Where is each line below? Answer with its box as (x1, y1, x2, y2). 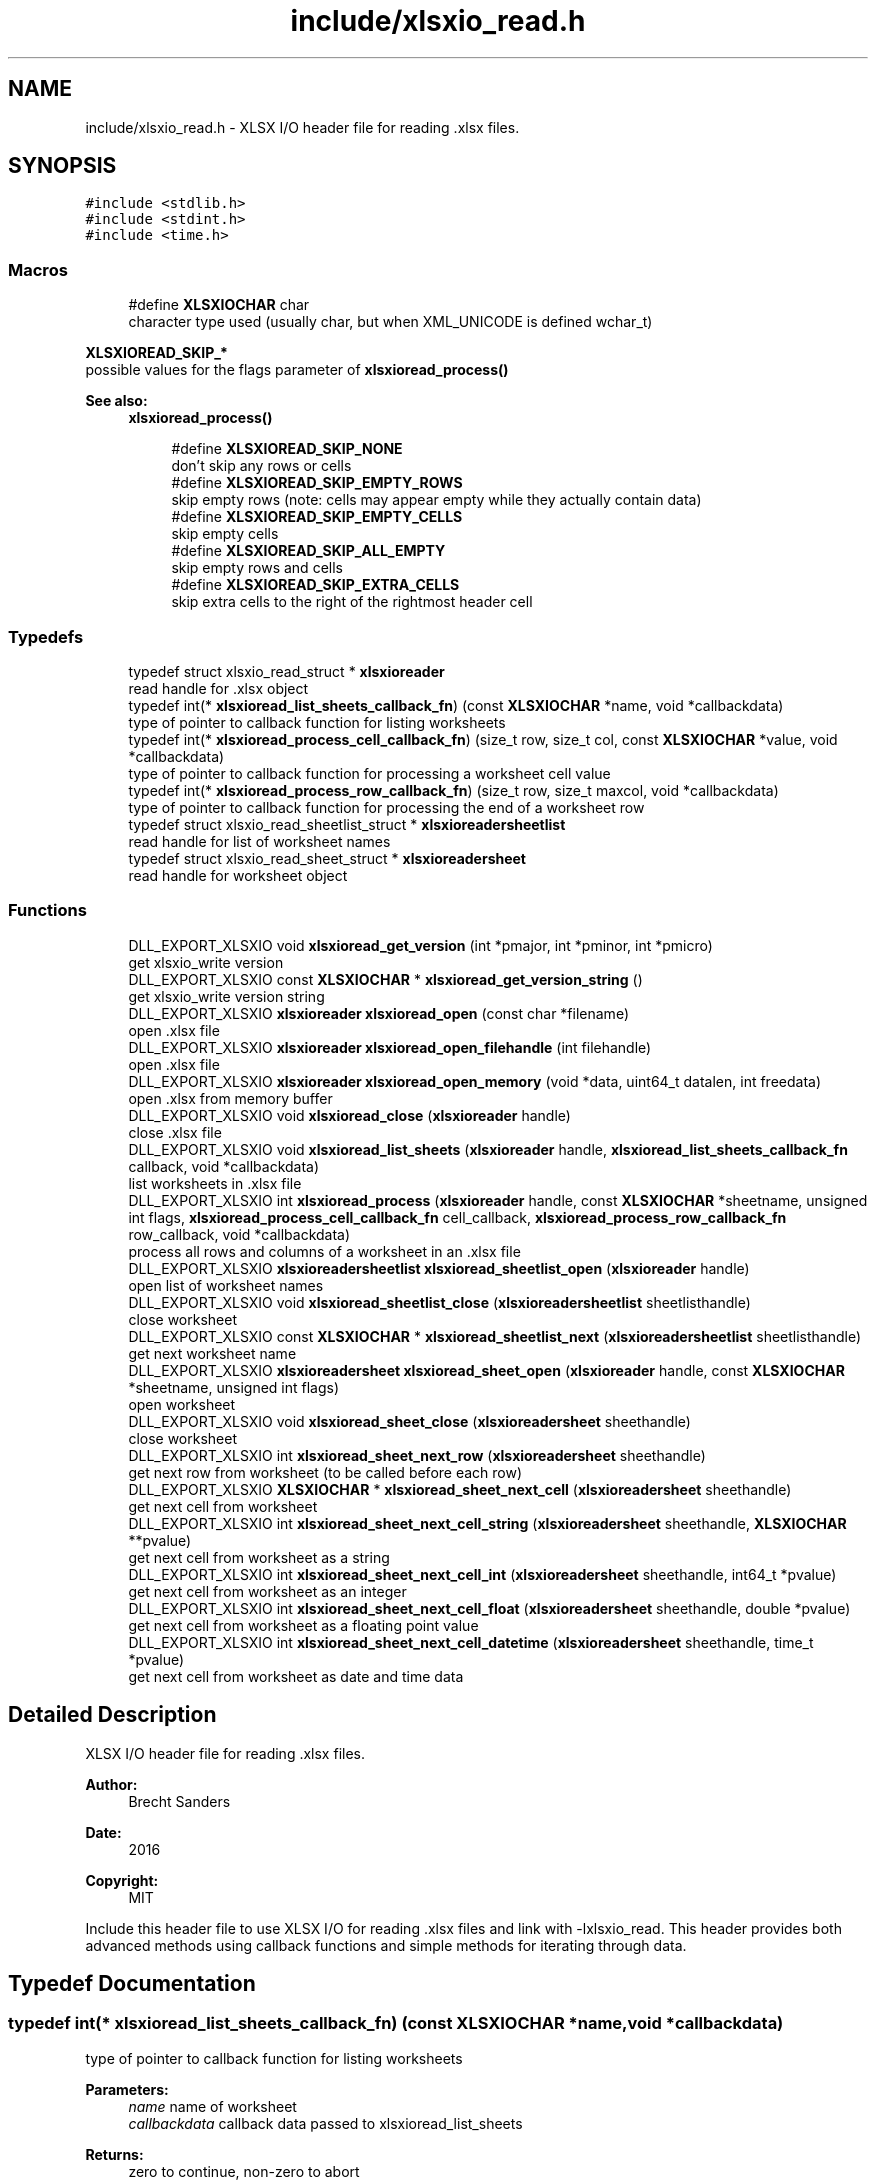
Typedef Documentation (8, 1970, 256, 1996)
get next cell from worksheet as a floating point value (128, 1616, 479, 1634)
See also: (85, 392, 148, 410)
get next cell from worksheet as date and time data (128, 1667, 464, 1685)
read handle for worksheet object (128, 866, 348, 884)
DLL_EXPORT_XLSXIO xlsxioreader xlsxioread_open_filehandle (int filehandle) (128, 1038, 652, 1056)
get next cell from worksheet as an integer (128, 1582, 407, 1600)
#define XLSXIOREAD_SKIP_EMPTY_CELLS (171, 508, 463, 526)
